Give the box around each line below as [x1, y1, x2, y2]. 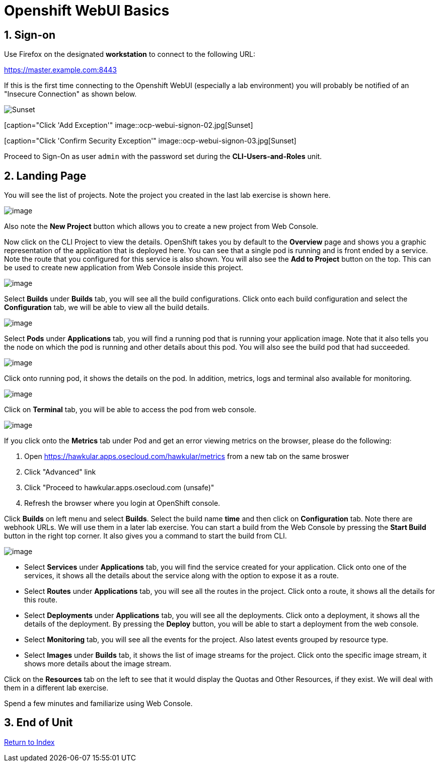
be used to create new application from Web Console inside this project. [4, 263, 244, 272]
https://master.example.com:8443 [4, 65, 117, 74]
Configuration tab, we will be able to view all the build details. [4, 303, 209, 312]
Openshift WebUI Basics [4, 2, 170, 19]
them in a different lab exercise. [4, 683, 109, 693]
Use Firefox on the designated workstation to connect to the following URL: [4, 50, 256, 59]
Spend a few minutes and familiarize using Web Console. [4, 699, 193, 708]
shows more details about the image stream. [24, 659, 171, 668]
